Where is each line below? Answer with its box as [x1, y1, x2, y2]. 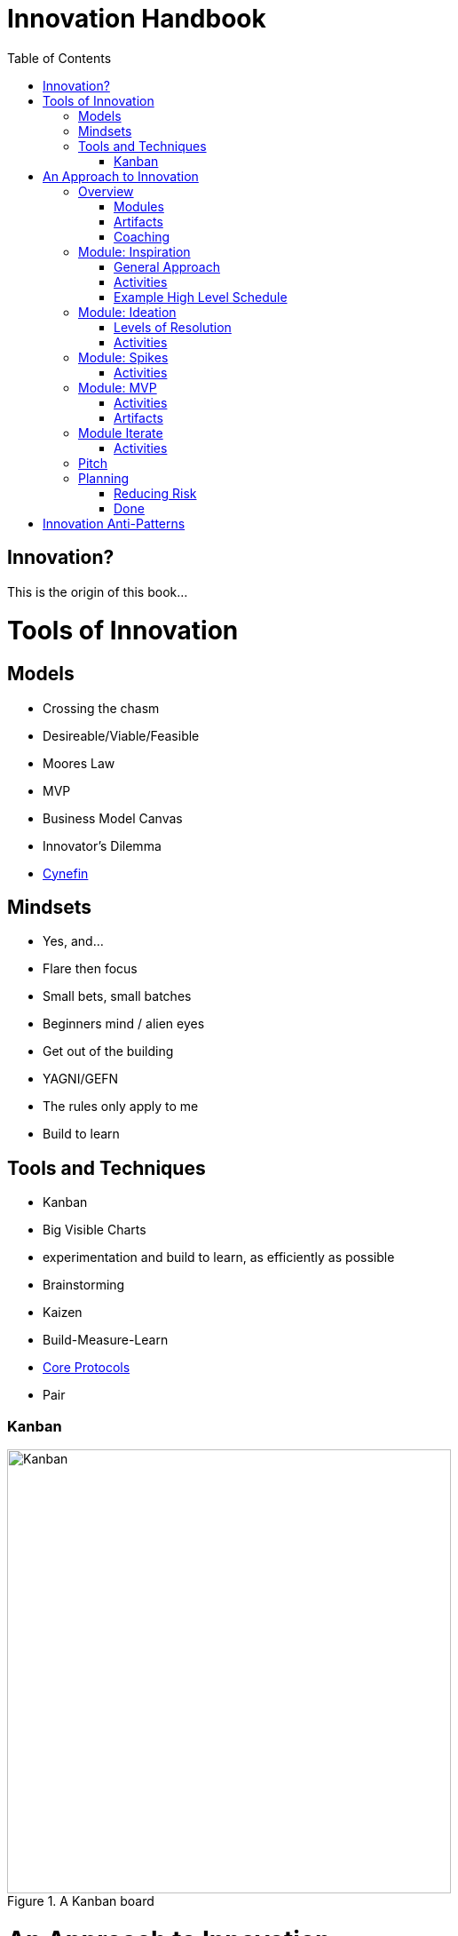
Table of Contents [7, 50, 112, 66]
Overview [78, 183, 134, 199]
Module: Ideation [78, 304, 177, 320]
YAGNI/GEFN [43, 1071, 119, 1087]
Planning [78, 470, 129, 486]
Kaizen [43, 1305, 83, 1321]
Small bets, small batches [43, 988, 192, 1004]
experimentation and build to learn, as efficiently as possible [43, 1250, 395, 1266]
